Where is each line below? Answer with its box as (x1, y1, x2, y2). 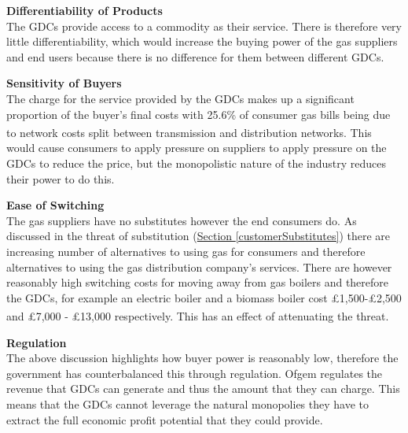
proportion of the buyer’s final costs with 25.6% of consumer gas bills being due (6, 105, 391, 122)
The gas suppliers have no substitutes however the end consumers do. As (6, 212, 357, 228)
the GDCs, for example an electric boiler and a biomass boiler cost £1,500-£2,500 (6, 289, 402, 305)
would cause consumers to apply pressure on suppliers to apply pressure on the (6, 139, 387, 156)
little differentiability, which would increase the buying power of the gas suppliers (6, 33, 398, 50)
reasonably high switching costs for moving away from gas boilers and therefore (6, 274, 389, 291)
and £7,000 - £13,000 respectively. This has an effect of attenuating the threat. (6, 308, 389, 324)
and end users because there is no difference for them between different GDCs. (6, 48, 384, 65)
